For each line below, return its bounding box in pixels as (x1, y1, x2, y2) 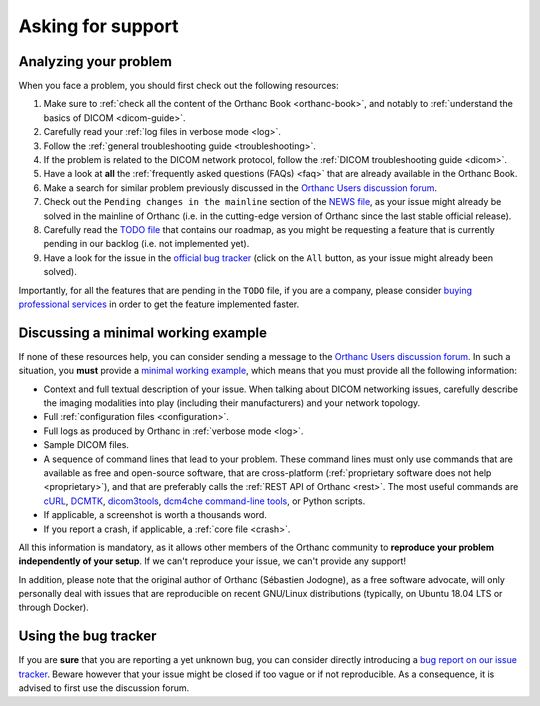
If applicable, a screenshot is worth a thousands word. (43, 509, 267, 521)
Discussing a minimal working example (18, 324, 267, 341)
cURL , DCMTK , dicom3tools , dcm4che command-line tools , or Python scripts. (43, 495, 366, 507)
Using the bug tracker (18, 628, 157, 645)
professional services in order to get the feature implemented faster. (18, 298, 300, 310)
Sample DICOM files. (43, 439, 130, 451)
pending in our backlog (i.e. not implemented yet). (43, 238, 250, 250)
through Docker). (18, 601, 89, 614)
